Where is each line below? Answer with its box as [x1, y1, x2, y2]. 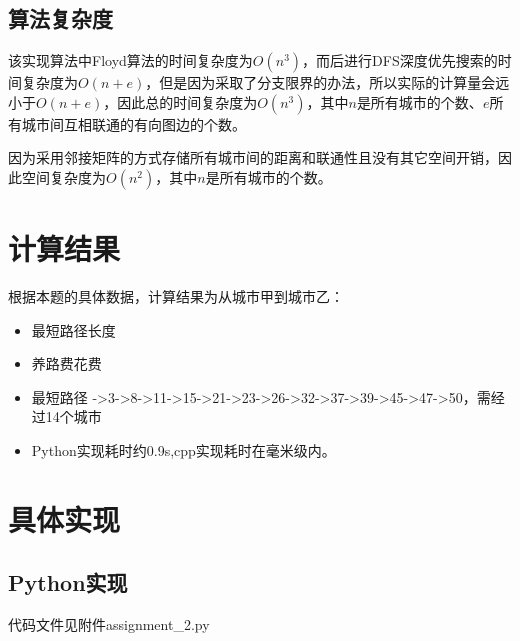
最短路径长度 [31, 319, 116, 340]
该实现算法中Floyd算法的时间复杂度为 [8, 50, 253, 71]
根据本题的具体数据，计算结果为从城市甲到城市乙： [8, 286, 344, 307]
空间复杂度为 [21, 166, 106, 187]
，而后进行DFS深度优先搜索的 [302, 50, 498, 71]
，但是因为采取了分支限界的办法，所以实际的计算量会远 [145, 72, 510, 93]
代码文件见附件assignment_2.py [8, 614, 210, 635]
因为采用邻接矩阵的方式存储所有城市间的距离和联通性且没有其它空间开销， [8, 147, 498, 168]
